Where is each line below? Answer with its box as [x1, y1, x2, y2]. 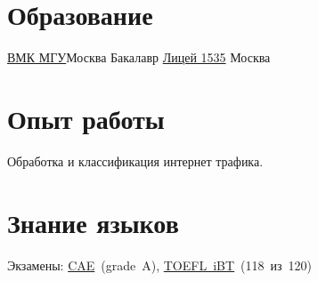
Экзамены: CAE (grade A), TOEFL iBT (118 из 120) [7, 255, 312, 274]
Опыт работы [7, 100, 165, 136]
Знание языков [7, 204, 179, 240]
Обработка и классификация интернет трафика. [7, 151, 264, 170]
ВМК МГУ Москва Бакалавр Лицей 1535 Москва [7, 48, 271, 67]
